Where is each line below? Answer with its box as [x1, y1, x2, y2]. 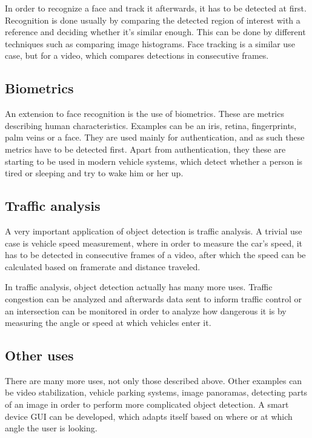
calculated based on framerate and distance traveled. [5, 260, 201, 273]
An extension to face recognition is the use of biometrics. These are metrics [5, 107, 284, 120]
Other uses [5, 346, 74, 365]
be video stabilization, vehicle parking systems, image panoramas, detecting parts [5, 386, 308, 399]
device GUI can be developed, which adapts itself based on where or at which [5, 410, 293, 422]
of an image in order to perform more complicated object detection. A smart [5, 398, 289, 411]
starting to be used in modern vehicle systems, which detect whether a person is [5, 154, 303, 167]
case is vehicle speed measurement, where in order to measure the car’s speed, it [5, 236, 303, 249]
